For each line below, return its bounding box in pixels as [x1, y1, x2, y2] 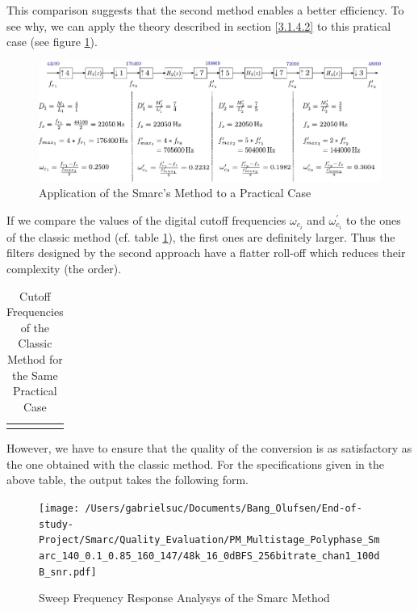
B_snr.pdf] [39, 566, 97, 578]
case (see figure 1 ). [6, 33, 98, 50]
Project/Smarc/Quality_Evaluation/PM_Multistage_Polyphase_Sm [39, 534, 380, 546]
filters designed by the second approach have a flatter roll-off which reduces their [6, 244, 406, 261]
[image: [39, 502, 80, 514]
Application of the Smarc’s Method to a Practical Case [39, 184, 311, 201]
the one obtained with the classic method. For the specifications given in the [6, 455, 384, 472]
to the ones [345, 211, 401, 228]
